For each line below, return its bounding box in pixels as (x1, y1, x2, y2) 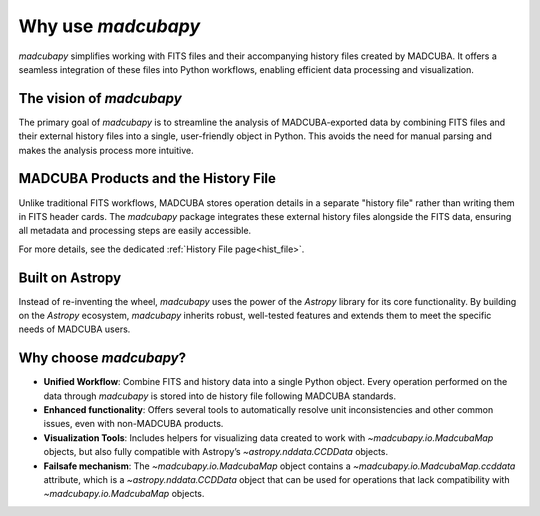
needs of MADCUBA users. (18, 323, 131, 335)
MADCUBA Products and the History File (18, 170, 277, 187)
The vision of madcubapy (18, 90, 182, 107)
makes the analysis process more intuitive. (18, 144, 194, 156)
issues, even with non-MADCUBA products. (43, 418, 224, 430)
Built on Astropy (18, 269, 122, 286)
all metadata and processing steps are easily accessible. (18, 225, 252, 237)
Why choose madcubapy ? (18, 350, 187, 367)
